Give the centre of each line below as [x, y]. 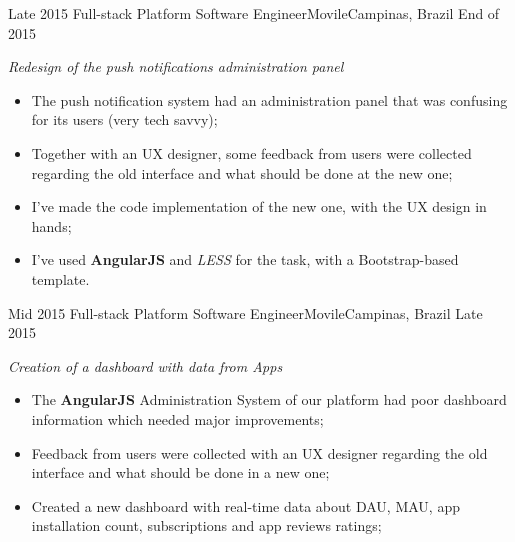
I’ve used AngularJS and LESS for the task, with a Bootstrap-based [245, 259]
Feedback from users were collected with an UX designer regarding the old [259, 452]
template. [60, 278]
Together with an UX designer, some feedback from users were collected [251, 152]
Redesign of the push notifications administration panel [176, 66]
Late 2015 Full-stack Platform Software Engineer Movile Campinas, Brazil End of [254, 13]
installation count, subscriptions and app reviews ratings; [206, 525]
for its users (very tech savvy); [124, 119]
